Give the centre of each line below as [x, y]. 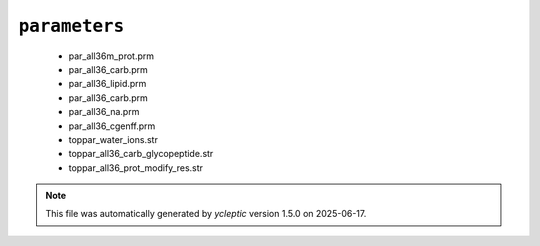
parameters [71, 26]
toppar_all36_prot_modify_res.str [136, 167]
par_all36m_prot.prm [111, 56]
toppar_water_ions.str [113, 139]
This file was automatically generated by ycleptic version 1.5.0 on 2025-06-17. [206, 214]
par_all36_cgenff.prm [112, 126]
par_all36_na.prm [104, 112]
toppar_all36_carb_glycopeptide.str [141, 154]
